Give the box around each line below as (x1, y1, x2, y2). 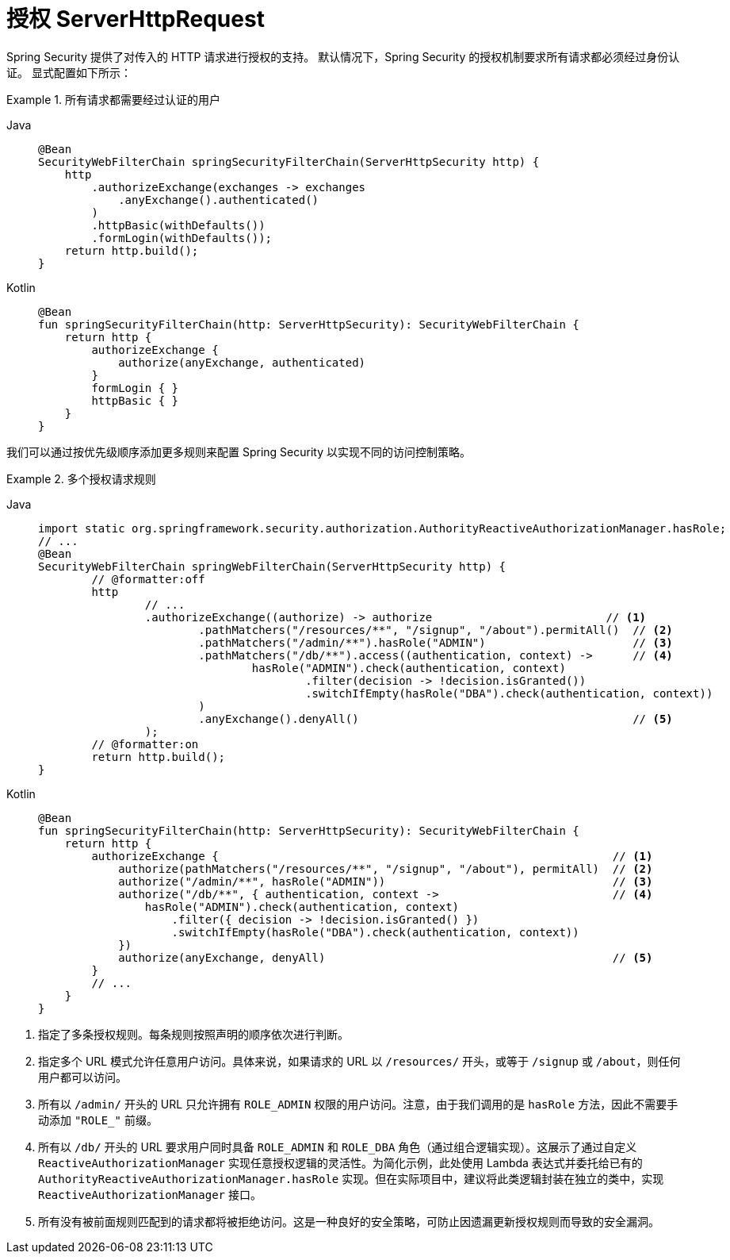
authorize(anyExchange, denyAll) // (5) (118, 951, 653, 964)
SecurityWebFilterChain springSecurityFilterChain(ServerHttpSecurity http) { (38, 155, 540, 168)
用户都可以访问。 (38, 1070, 127, 1084)
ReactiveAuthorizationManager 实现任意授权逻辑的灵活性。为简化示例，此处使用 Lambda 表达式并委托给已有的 (38, 1155, 643, 1170)
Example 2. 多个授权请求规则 (6, 471, 156, 486)
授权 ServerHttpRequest (6, 6, 265, 33)
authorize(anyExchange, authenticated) (118, 355, 366, 369)
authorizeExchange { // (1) (91, 849, 653, 862)
